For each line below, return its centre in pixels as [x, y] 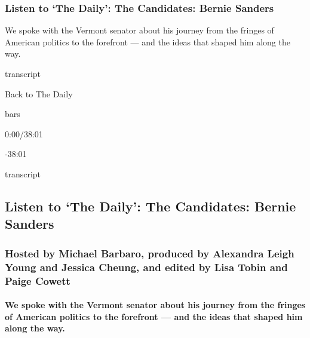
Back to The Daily [39, 93]
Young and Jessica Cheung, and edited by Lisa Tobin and [146, 267]
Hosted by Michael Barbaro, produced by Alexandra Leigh [150, 253]
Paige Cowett [38, 280]
